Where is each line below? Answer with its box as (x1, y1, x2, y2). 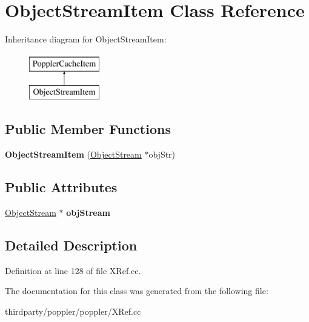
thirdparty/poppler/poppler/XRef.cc (5, 304, 141, 317)
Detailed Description (5, 235, 138, 254)
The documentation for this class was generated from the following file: (5, 284, 268, 297)
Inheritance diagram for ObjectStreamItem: (5, 33, 167, 45)
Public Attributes (5, 178, 118, 196)
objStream (66, 206, 110, 218)
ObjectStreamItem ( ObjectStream (5, 148, 142, 161)
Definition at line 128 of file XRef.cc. (5, 264, 141, 277)
